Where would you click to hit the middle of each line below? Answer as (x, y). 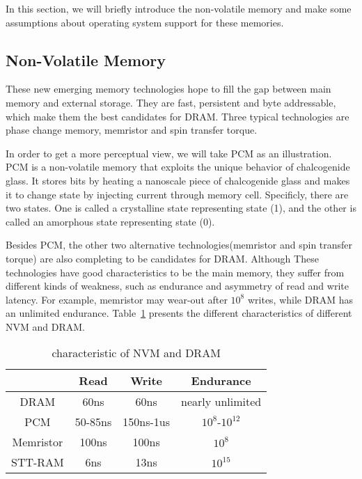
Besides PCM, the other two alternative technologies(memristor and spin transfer (179, 245)
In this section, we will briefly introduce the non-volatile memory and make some (179, 8)
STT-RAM (38, 462)
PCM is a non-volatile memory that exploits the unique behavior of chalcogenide (178, 167)
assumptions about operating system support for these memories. (145, 22)
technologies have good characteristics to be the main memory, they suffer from (175, 272)
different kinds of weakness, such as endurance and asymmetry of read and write (177, 286)
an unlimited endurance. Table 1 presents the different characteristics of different (179, 313)
